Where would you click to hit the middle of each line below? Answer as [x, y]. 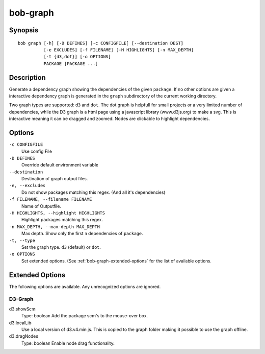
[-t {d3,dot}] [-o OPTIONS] [77, 57]
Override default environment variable [60, 165]
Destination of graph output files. [55, 179]
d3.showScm [22, 309]
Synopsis [24, 30]
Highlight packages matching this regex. [62, 220]
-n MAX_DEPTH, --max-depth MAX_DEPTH [54, 227]
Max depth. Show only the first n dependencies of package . [82, 234]
